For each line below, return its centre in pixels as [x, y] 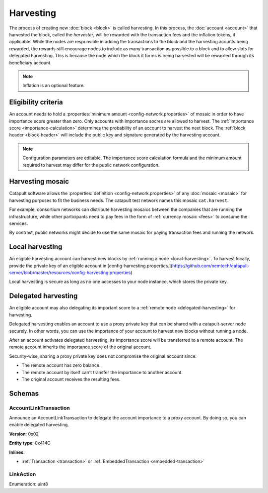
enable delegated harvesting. [39, 425]
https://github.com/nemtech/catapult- [211, 266]
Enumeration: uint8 [29, 484]
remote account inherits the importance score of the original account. [80, 347]
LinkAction [23, 474]
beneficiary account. [30, 63]
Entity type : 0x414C [30, 443]
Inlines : [17, 452]
